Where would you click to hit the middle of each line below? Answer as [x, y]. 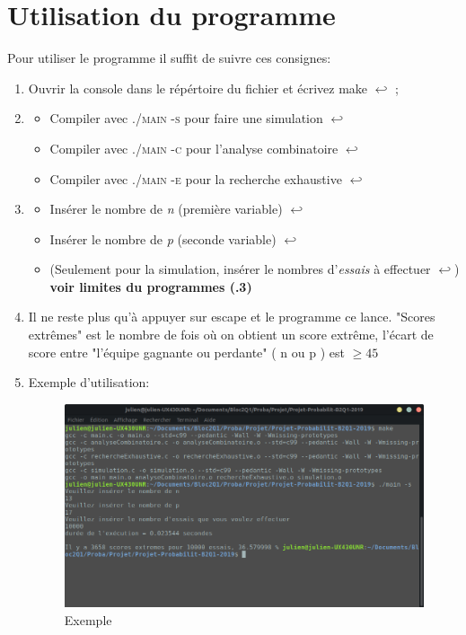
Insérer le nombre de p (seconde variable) [163, 238]
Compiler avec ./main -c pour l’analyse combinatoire [194, 148]
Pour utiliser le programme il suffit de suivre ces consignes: [169, 58]
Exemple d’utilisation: [89, 382]
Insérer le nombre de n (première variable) [166, 209]
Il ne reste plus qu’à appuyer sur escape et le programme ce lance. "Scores [232, 317]
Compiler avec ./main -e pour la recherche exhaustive [196, 178]
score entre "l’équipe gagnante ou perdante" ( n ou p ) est [186, 352]
